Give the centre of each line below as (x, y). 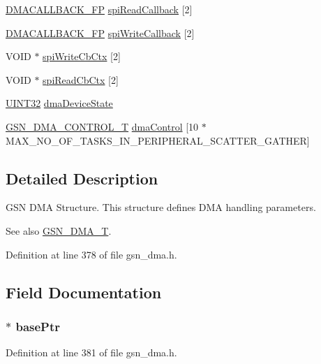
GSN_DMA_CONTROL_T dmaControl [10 (102, 126)
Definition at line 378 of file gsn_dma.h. (91, 254)
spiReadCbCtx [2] (81, 79)
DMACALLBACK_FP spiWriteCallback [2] (100, 32)
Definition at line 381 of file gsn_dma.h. (91, 352)
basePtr (38, 326)
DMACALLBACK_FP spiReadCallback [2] (99, 9)
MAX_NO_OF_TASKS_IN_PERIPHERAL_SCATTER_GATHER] (158, 140)
